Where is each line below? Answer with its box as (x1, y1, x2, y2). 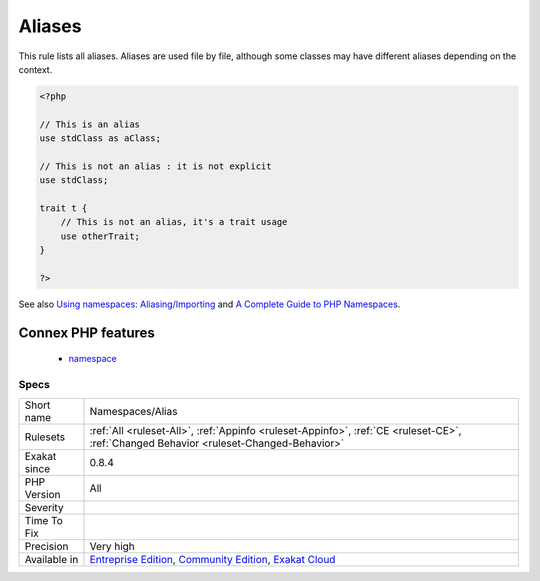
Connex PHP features (18, 324, 155, 341)
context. (18, 63, 53, 75)
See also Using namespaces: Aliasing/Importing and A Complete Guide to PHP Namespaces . (18, 298, 401, 310)
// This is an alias (39, 118, 140, 130)
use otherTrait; (60, 230, 140, 242)
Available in (24, 552, 79, 566)
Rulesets (24, 430, 65, 444)
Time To (24, 513, 64, 527)
